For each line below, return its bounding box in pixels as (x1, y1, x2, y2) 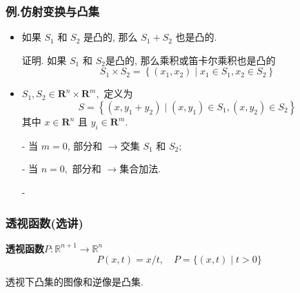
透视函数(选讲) (6, 214, 83, 231)
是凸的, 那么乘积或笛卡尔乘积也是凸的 (105, 52, 276, 67)
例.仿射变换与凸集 (6, 2, 100, 19)
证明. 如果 (21, 52, 67, 67)
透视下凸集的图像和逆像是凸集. (6, 274, 143, 289)
